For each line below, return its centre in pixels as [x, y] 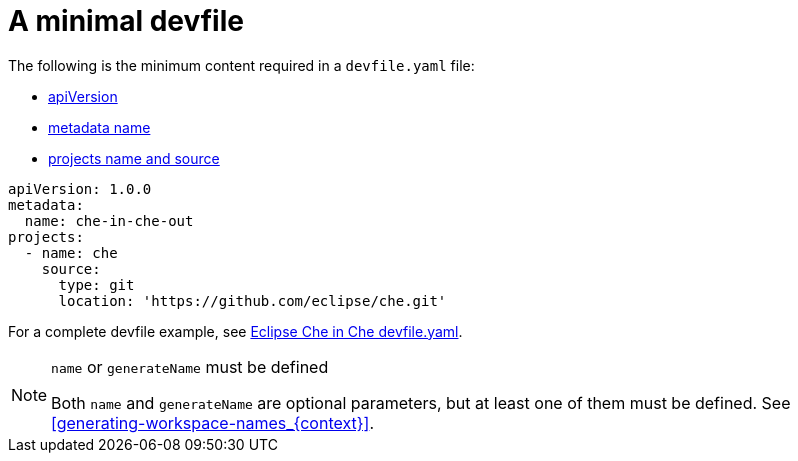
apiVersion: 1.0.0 [80, 188]
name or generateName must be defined [190, 366]
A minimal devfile [126, 21]
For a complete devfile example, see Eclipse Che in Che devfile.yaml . [235, 331]
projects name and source [134, 158]
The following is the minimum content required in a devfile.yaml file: [241, 65]
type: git [96, 284]
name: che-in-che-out [109, 220]
